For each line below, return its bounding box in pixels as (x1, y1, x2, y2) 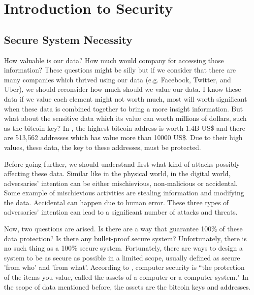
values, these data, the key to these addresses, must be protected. (4, 142, 201, 152)
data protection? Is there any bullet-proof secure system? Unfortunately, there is (4, 233, 247, 243)
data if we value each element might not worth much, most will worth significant (4, 93, 247, 104)
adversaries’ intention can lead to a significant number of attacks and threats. (4, 207, 238, 217)
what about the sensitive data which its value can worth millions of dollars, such (4, 113, 247, 123)
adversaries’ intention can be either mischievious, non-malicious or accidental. (4, 178, 238, 188)
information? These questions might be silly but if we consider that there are (4, 65, 236, 75)
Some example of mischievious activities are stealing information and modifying (4, 187, 244, 198)
